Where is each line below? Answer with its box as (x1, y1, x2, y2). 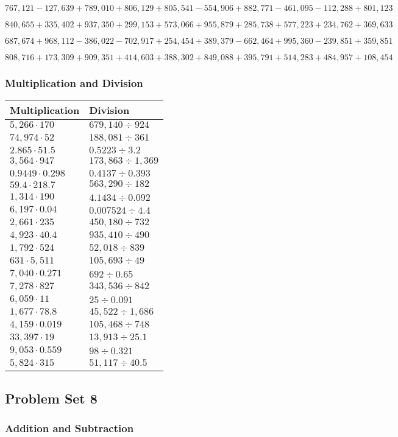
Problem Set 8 (5, 388, 98, 407)
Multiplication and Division (5, 75, 143, 90)
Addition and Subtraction (5, 420, 134, 435)
